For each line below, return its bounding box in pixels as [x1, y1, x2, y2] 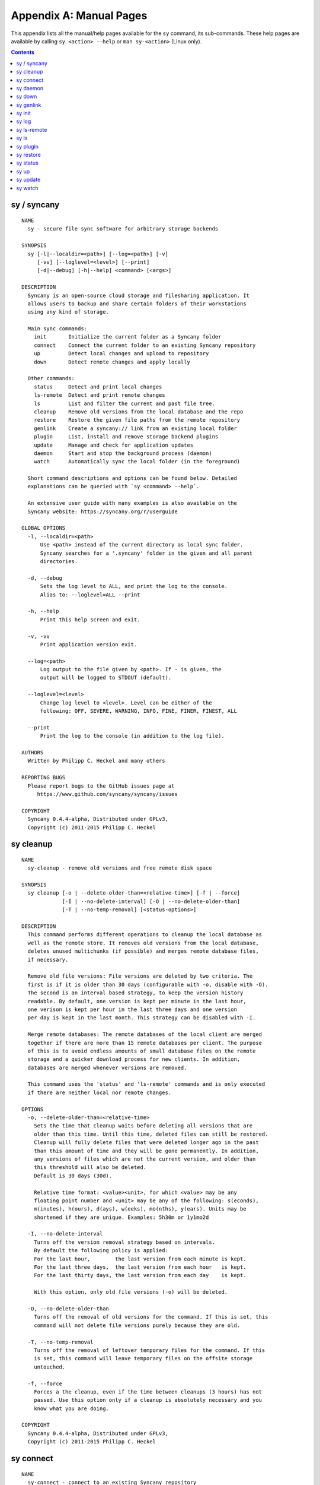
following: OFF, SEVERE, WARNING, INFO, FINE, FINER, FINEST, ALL [40, 707, 237, 715]
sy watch [16, 184, 39, 191]
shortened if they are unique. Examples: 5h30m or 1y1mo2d [33, 1214, 209, 1221]
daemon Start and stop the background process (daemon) [33, 450, 213, 457]
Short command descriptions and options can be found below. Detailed [27, 475, 237, 482]
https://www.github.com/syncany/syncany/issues [37, 791, 178, 797]
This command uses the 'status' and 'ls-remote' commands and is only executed [27, 1081, 265, 1088]
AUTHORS [21, 749, 44, 756]
